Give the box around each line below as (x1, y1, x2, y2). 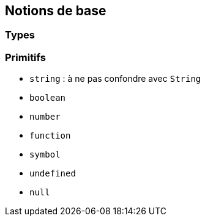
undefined (29, 168, 76, 179)
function (29, 131, 71, 141)
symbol (29, 150, 61, 160)
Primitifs (5, 51, 46, 63)
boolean (29, 93, 66, 103)
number (29, 112, 61, 122)
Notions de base (5, 3, 106, 18)
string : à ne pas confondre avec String (29, 73, 201, 84)
